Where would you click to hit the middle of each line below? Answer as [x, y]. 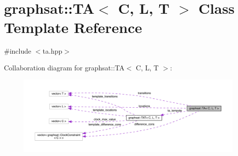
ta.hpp [52, 51]
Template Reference [73, 27]
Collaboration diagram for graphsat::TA [64, 67]
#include [18, 51]
